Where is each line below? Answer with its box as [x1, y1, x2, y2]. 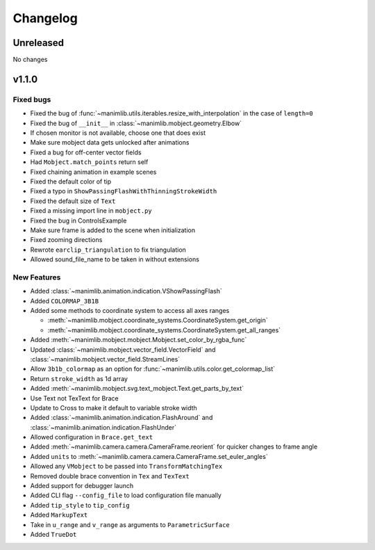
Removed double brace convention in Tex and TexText [30, 471, 190, 480]
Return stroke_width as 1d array [30, 374, 128, 382]
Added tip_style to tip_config [30, 501, 130, 509]
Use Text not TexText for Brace [30, 394, 119, 403]
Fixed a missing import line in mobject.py [30, 207, 152, 215]
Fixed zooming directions [30, 236, 103, 244]
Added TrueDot [30, 530, 77, 538]
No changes [12, 56, 48, 64]
